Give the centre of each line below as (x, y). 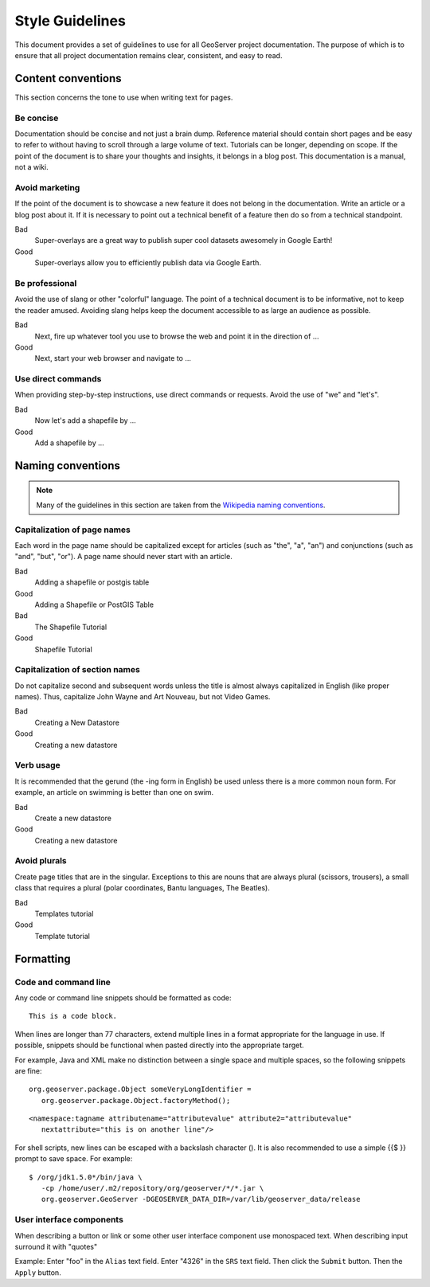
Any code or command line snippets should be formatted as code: (123, 998)
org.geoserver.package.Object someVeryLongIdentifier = (140, 1089)
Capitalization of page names (73, 530)
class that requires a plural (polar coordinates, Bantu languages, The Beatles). (142, 888)
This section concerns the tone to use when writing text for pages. (124, 97)
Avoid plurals (41, 861)
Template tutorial (63, 936)
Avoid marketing (47, 187)
